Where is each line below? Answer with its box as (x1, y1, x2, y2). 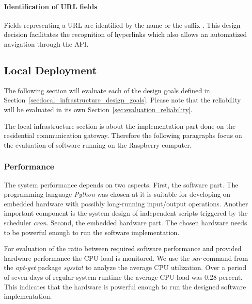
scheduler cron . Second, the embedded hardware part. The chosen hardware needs (4, 217, 247, 227)
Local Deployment (4, 62, 97, 77)
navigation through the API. (4, 38, 89, 49)
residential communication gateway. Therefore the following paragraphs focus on (4, 130, 242, 140)
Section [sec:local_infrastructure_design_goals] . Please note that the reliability (4, 95, 241, 105)
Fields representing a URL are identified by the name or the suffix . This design (4, 19, 241, 30)
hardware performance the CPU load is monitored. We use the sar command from (4, 253, 248, 263)
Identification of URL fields (4, 1, 97, 11)
